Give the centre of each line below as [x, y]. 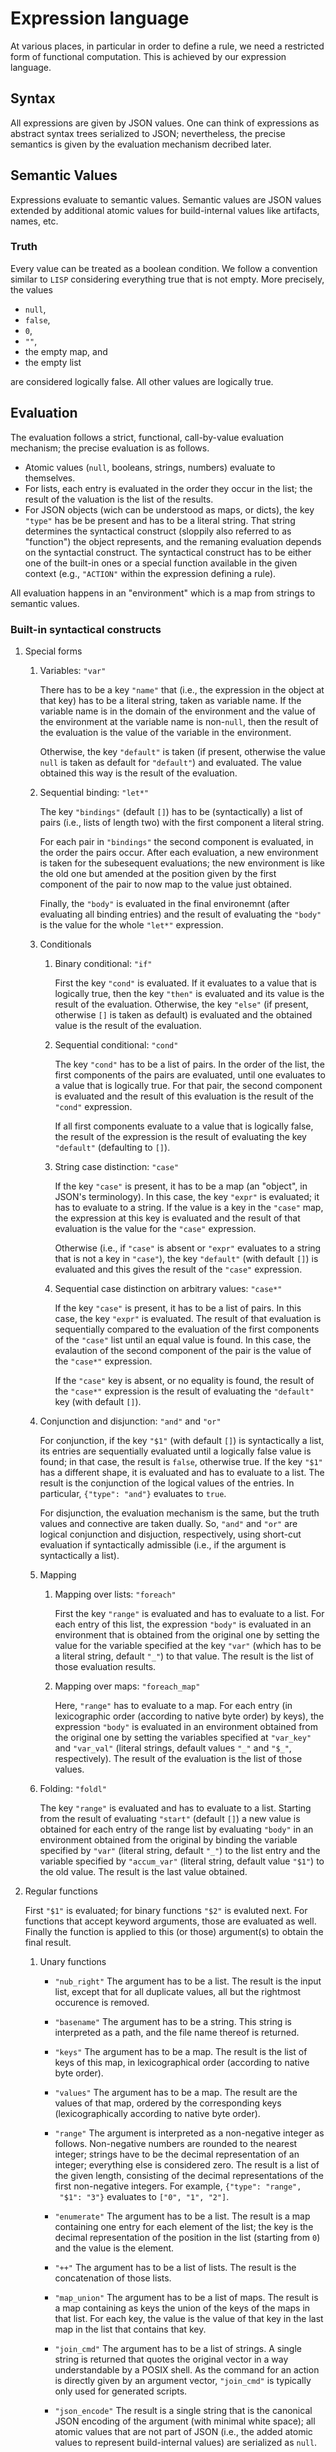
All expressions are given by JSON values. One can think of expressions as [165, 123]
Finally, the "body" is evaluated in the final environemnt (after [164, 903]
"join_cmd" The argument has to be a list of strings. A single [178, 2348]
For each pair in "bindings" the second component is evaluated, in [176, 841]
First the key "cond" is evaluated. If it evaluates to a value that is [185, 983]
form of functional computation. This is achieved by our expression [148, 56]
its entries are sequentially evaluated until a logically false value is [175, 1451]
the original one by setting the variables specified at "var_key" [183, 1737]
